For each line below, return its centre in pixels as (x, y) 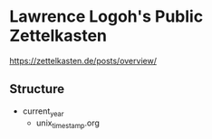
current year (43, 112)
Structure (37, 89)
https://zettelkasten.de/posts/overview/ (83, 60)
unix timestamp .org (67, 124)
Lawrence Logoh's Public (106, 17)
